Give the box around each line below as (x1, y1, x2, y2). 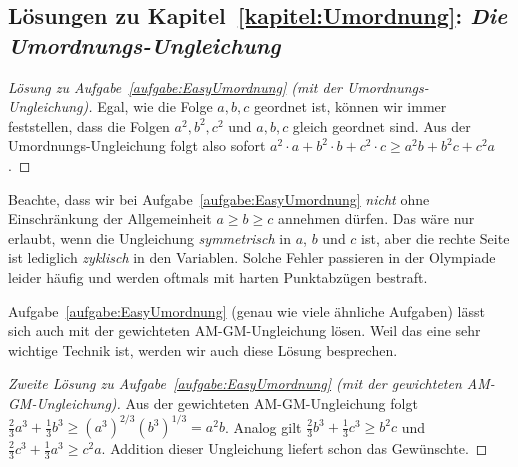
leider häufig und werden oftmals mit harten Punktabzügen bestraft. (8, 266, 428, 287)
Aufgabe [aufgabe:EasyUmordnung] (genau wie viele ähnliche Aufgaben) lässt (8, 300, 485, 321)
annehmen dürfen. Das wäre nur (277, 208, 475, 229)
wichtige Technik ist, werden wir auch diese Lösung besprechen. (8, 339, 398, 360)
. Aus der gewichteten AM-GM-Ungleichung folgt (116, 392, 418, 413)
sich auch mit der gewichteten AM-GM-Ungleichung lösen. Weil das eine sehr (8, 320, 481, 341)
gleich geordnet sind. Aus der (292, 115, 471, 136)
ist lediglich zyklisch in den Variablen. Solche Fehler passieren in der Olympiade (8, 247, 496, 268)
